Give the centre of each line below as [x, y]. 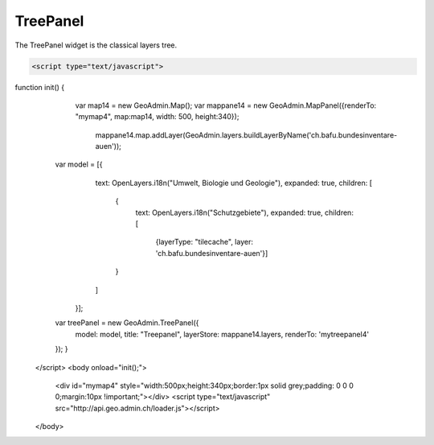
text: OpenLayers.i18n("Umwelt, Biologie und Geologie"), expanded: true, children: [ [234, 183]
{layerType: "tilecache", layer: [204, 242]
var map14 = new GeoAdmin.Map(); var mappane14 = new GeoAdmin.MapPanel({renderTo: [226, 105]
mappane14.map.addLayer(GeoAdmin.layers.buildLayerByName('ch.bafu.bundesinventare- [246, 135]
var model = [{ [79, 164]
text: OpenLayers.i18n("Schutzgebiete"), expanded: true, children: [244, 212]
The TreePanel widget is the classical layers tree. [96, 45]
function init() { [40, 87]
